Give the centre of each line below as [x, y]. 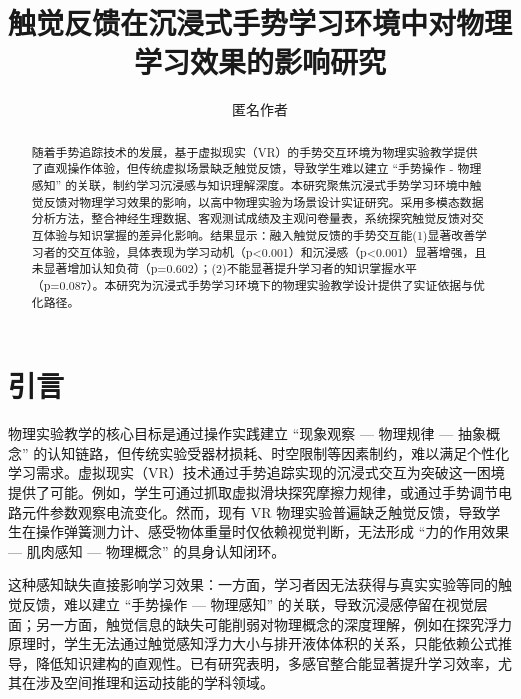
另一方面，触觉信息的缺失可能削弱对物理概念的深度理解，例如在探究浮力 [273, 623]
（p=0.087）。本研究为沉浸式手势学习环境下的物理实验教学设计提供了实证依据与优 [258, 284]
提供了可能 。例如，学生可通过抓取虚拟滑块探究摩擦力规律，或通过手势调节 [253, 491]
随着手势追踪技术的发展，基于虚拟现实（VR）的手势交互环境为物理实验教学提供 [254, 151]
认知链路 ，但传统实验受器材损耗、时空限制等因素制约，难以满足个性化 [278, 452]
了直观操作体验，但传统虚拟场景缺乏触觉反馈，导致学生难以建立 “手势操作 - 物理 [256, 168]
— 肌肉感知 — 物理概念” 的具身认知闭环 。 [147, 550]
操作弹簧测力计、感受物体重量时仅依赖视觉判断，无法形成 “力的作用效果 [272, 531]
